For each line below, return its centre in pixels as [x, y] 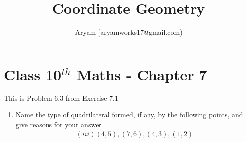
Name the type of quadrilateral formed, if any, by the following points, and [129, 115]
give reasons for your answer [58, 124]
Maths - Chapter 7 [142, 74]
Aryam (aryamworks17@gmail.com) [129, 32]
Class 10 [33, 74]
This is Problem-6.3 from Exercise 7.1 [61, 98]
